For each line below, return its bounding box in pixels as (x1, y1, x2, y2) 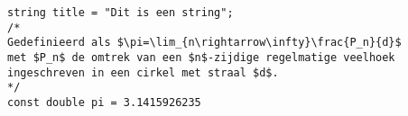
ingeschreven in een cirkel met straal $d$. (7, 66, 279, 79)
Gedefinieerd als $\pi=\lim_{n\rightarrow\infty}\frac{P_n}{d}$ (7, 36, 402, 49)
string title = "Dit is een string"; (7, 6, 234, 19)
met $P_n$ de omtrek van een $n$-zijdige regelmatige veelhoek (7, 50, 395, 64)
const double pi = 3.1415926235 (7, 95, 201, 109)
